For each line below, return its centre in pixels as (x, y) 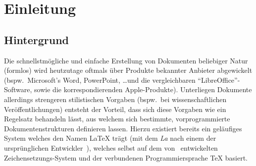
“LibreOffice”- (219, 80)
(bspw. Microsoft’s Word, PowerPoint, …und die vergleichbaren (100, 80)
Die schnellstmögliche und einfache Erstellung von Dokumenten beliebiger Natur (126, 60)
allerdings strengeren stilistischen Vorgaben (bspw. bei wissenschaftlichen (115, 99)
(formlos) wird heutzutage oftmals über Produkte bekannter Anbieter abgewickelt (128, 70)
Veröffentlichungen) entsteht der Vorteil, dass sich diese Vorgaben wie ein (115, 109)
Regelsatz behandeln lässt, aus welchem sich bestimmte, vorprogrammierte (117, 119)
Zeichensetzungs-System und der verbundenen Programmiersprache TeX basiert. (126, 157)
